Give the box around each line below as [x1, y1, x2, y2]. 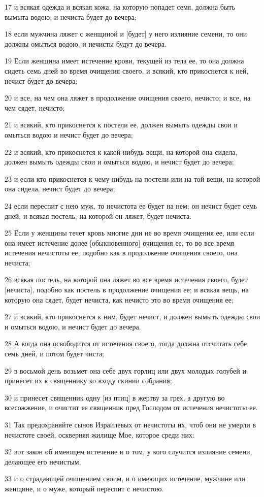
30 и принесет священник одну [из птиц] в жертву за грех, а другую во [5, 392, 225, 403]
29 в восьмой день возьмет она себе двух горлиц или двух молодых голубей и [5, 365, 246, 376]
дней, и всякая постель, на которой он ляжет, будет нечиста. [5, 210, 192, 221]
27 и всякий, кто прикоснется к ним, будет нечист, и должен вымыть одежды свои [5, 311, 260, 322]
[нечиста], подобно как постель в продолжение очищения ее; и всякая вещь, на [5, 284, 249, 295]
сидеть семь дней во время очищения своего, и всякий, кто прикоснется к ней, [5, 65, 249, 76]
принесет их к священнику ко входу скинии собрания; [5, 375, 172, 386]
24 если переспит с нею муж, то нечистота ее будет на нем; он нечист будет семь [5, 200, 257, 211]
